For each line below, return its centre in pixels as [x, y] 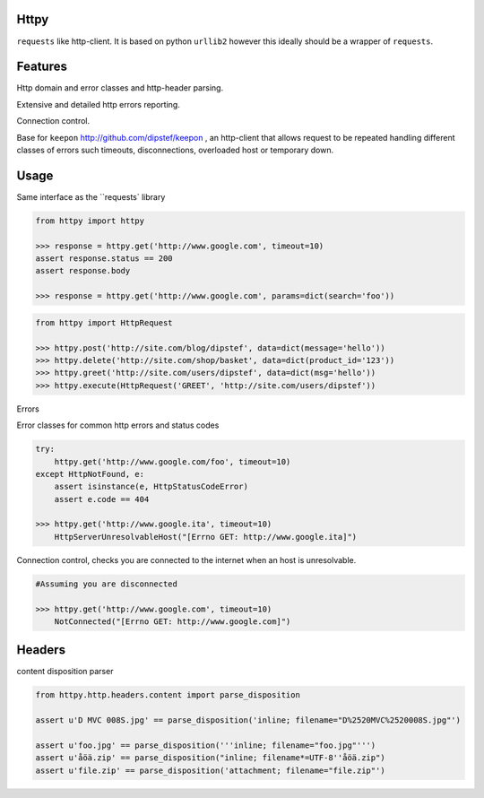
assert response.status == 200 [104, 259]
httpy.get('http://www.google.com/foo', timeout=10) [173, 461]
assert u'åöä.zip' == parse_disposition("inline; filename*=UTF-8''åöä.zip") [210, 758]
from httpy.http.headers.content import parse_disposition [168, 695]
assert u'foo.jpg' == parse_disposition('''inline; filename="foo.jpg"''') [206, 746]
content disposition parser [65, 672]
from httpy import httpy [90, 221]
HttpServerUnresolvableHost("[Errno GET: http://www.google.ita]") [206, 537]
